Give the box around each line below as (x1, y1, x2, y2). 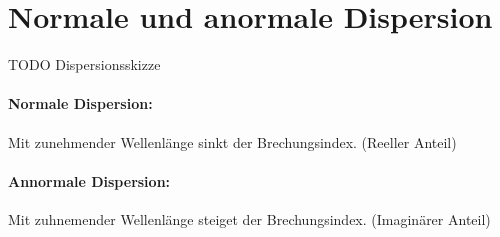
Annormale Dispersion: (8, 170, 171, 191)
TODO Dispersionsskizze (8, 54, 161, 75)
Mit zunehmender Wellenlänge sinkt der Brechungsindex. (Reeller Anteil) (8, 131, 457, 152)
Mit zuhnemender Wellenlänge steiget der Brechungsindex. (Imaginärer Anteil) (8, 208, 491, 229)
